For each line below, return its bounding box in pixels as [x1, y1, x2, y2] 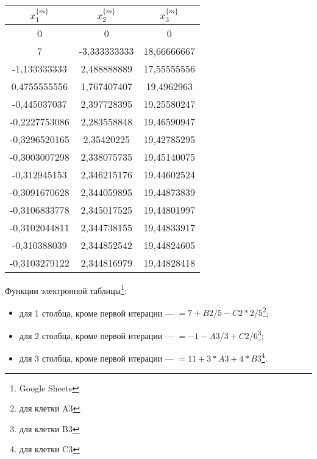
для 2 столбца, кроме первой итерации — [19, 329, 174, 342]
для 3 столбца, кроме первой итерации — [19, 351, 174, 364]
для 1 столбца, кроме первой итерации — [19, 306, 174, 319]
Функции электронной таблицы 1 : [5, 282, 127, 296]
